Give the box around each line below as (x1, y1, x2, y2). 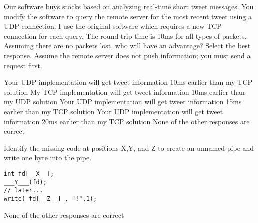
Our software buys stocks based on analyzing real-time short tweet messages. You (4, 1, 254, 11)
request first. (4, 60, 42, 70)
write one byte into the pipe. (4, 152, 92, 163)
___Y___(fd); (4, 178, 47, 186)
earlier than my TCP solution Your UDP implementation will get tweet (4, 106, 223, 116)
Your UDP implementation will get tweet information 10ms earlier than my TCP (4, 77, 253, 87)
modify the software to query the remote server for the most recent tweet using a (4, 11, 252, 21)
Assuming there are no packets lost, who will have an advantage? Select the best (4, 40, 251, 51)
